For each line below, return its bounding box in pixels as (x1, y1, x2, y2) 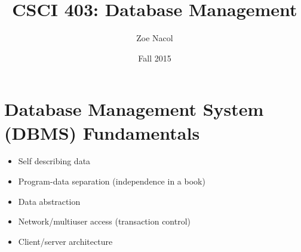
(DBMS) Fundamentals (4, 120, 200, 145)
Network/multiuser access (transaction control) (18, 215, 191, 228)
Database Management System (4, 97, 264, 121)
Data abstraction (18, 195, 81, 207)
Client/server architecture (18, 235, 113, 247)
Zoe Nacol (136, 32, 173, 44)
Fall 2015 (138, 51, 171, 64)
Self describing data (18, 155, 91, 167)
